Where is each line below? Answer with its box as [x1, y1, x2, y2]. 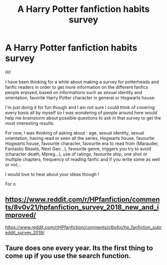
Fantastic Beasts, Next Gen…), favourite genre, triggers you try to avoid [5, 145, 152, 151]
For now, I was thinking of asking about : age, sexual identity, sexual [5, 130, 144, 135]
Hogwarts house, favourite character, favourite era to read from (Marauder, [5, 140, 159, 146]
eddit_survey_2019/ [5, 229, 45, 235]
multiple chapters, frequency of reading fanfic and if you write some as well [5, 156, 161, 162]
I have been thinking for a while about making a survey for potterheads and [5, 79, 159, 85]
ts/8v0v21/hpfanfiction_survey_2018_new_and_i [5, 203, 159, 212]
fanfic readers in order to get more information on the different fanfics [5, 84, 149, 90]
